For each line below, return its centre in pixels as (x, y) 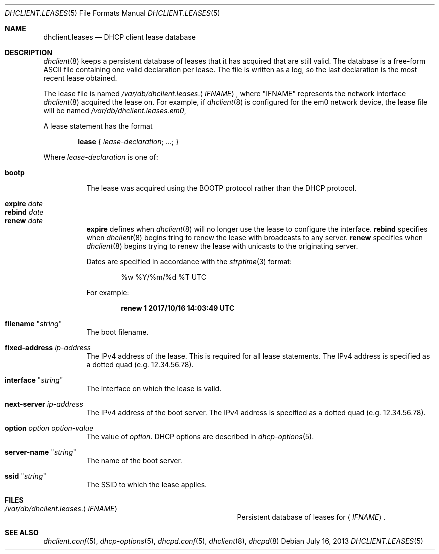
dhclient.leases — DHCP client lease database (119, 37)
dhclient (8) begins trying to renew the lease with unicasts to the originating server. (222, 246)
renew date (24, 220)
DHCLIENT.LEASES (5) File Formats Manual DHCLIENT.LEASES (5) (112, 13)
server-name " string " (40, 452)
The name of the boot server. (134, 461)
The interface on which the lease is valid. (154, 389)
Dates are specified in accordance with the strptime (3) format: (189, 261)
